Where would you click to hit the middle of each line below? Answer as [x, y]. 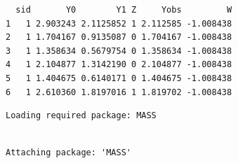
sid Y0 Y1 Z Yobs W [124, 10]
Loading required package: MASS [81, 116]
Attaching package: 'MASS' [68, 153]
